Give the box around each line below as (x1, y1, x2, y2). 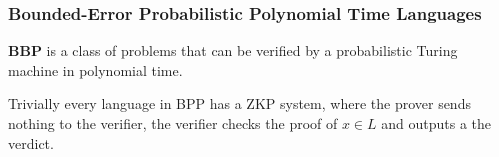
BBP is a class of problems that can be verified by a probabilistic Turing (8, 40, 458, 61)
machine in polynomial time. (8, 59, 183, 80)
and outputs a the (381, 113, 492, 133)
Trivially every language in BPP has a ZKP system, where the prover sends (8, 93, 471, 114)
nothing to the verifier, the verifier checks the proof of (8, 113, 338, 133)
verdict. (8, 132, 54, 153)
